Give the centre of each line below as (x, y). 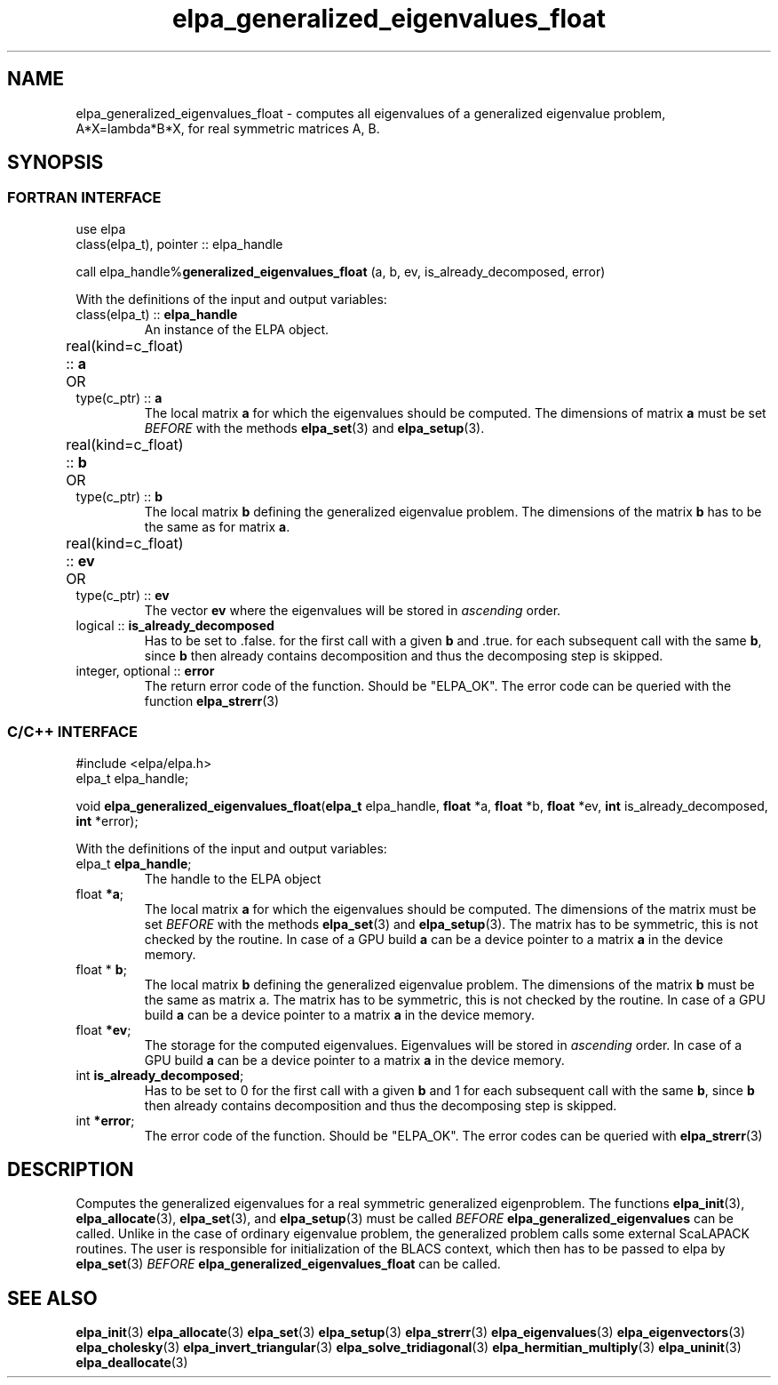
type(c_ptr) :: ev (123, 595)
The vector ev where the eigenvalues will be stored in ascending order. (353, 610)
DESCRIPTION (71, 1169)
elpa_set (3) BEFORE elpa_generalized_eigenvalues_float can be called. (288, 1264)
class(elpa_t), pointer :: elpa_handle (179, 244)
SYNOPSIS (56, 163)
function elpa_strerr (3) (212, 701)
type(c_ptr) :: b (119, 496)
